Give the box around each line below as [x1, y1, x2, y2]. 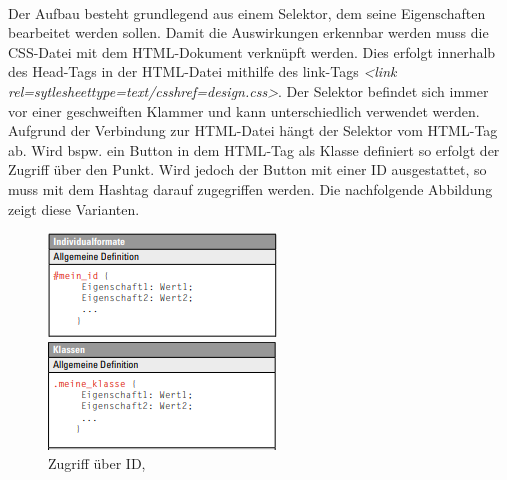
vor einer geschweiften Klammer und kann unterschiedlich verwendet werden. [8, 100, 480, 121]
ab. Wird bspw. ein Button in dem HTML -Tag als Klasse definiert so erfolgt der [8, 139, 500, 160]
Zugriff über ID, [48, 453, 146, 474]
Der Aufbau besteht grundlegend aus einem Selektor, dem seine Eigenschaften [8, 2, 486, 23]
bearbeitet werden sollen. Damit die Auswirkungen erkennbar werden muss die [8, 22, 489, 43]
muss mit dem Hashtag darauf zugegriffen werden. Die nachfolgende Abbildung [8, 178, 493, 199]
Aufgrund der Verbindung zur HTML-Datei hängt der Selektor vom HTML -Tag [8, 120, 498, 141]
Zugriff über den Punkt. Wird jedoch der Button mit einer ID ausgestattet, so [8, 159, 487, 180]
